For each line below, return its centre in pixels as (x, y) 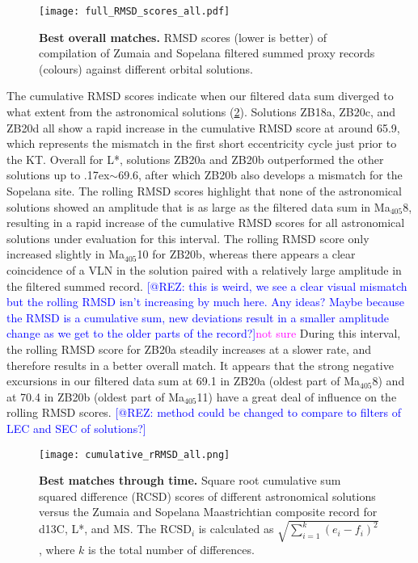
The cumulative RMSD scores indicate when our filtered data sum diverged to (200, 96)
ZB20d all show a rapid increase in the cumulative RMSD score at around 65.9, (203, 127)
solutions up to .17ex (58, 175)
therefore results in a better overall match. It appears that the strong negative (200, 365)
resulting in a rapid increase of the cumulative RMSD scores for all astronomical (206, 223)
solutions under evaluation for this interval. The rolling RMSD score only (188, 238)
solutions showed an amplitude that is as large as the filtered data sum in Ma (198, 206)
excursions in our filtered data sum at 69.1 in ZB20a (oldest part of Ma (183, 381)
